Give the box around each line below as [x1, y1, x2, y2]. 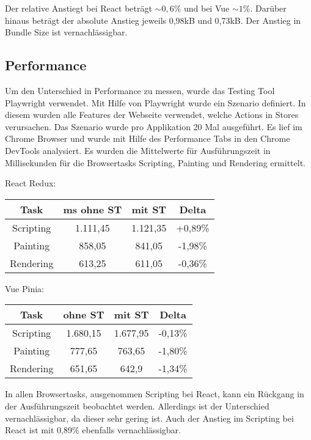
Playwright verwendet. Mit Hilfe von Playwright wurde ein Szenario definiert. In [5, 96, 306, 109]
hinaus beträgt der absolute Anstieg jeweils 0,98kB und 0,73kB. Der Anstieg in [5, 13, 301, 26]
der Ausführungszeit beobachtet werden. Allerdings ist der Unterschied [5, 399, 269, 412]
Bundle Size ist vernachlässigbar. [5, 26, 128, 38]
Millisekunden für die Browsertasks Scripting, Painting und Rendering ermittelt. [5, 156, 306, 169]
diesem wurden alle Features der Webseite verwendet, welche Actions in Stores [5, 108, 299, 121]
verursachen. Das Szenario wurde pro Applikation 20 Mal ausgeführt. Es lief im [5, 120, 302, 133]
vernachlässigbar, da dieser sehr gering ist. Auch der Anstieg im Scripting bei [5, 411, 294, 424]
